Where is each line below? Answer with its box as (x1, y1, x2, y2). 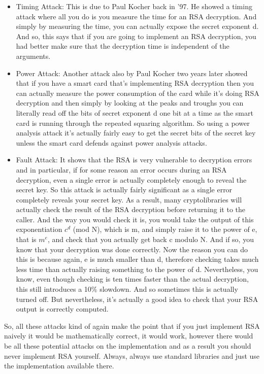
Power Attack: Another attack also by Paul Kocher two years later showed (16, 67, 248, 78)
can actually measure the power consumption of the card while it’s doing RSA (16, 87, 259, 98)
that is (16, 234, 37, 245)
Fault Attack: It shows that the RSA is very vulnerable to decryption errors (16, 154, 252, 165)
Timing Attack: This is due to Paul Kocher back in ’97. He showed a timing (16, 1, 252, 11)
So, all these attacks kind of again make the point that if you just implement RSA (4, 320, 260, 331)
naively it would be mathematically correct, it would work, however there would (4, 330, 253, 341)
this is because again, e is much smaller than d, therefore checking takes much (16, 254, 259, 264)
